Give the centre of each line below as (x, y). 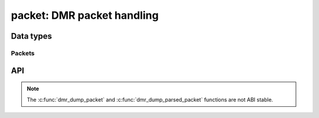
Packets (23, 53)
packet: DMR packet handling (85, 15)
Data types (32, 36)
